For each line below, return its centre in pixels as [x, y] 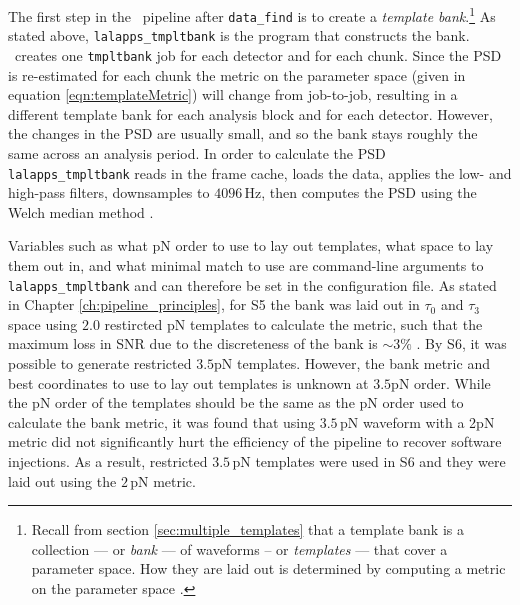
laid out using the [62, 480]
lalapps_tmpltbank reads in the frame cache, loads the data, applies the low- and [260, 172]
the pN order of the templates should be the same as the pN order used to [236, 402]
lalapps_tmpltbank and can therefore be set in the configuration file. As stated [252, 284]
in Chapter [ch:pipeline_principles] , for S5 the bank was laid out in [214, 304]
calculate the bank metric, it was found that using [162, 421]
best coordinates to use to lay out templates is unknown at [188, 382]
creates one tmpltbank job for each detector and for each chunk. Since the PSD [258, 54]
